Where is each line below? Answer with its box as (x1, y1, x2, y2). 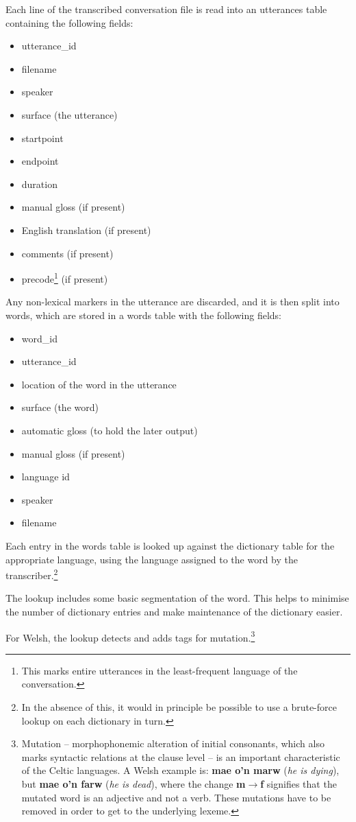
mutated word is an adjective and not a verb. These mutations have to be (21, 790, 331, 804)
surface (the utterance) (21, 107, 118, 121)
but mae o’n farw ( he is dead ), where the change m (21, 776, 246, 790)
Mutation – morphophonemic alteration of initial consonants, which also (21, 736, 325, 751)
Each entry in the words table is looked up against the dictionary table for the (5, 538, 335, 552)
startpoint (21, 130, 64, 145)
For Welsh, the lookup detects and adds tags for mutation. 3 (5, 628, 255, 644)
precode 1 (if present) (21, 270, 108, 285)
